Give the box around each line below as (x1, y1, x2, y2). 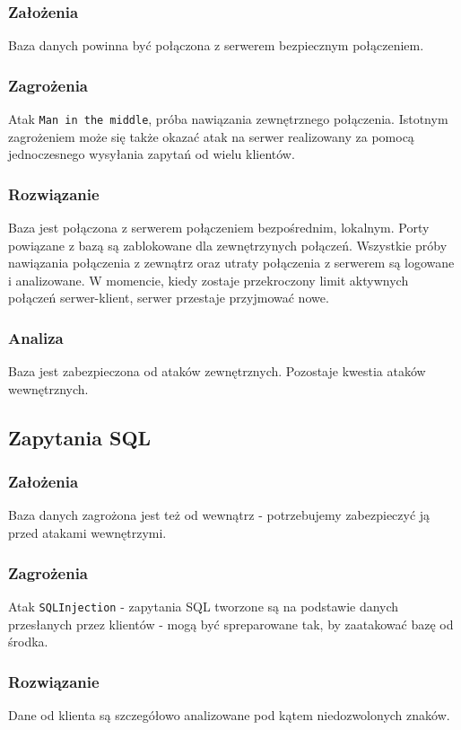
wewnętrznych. (8, 379, 89, 398)
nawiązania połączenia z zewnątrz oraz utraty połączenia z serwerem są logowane (8, 253, 455, 272)
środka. (8, 632, 48, 651)
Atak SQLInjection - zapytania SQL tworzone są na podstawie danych (8, 596, 399, 615)
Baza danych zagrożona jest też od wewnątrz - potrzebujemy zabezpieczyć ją (8, 506, 431, 524)
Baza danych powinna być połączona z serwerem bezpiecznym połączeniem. (8, 36, 424, 55)
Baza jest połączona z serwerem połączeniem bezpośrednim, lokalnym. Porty (8, 218, 430, 237)
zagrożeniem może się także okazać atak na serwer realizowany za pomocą (8, 127, 414, 145)
